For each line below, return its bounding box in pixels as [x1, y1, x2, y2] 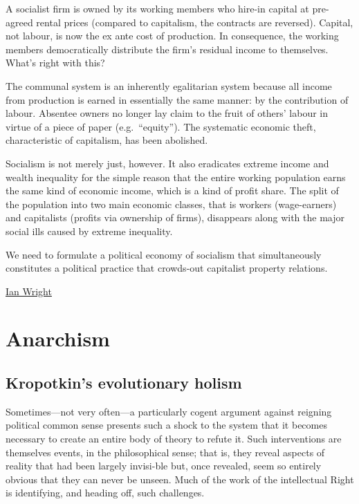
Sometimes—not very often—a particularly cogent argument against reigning [6, 404, 332, 418]
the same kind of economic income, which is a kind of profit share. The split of [6, 183, 339, 198]
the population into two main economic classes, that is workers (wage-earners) [6, 196, 337, 211]
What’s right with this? [6, 55, 105, 70]
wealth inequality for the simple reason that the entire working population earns [6, 169, 346, 184]
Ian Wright [6, 283, 52, 298]
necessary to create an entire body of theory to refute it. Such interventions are [6, 431, 342, 446]
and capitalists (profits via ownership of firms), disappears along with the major [6, 210, 344, 225]
